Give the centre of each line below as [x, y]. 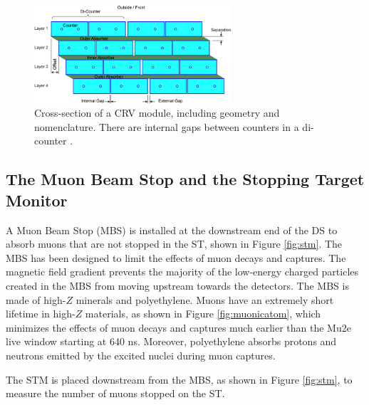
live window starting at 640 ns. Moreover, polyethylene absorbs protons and [171, 341]
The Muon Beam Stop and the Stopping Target [185, 179]
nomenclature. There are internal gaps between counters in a [167, 126]
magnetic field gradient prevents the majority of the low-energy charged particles [182, 272]
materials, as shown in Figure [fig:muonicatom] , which [203, 314]
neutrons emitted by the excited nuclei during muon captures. [141, 355]
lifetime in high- [41, 314]
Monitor [37, 200]
